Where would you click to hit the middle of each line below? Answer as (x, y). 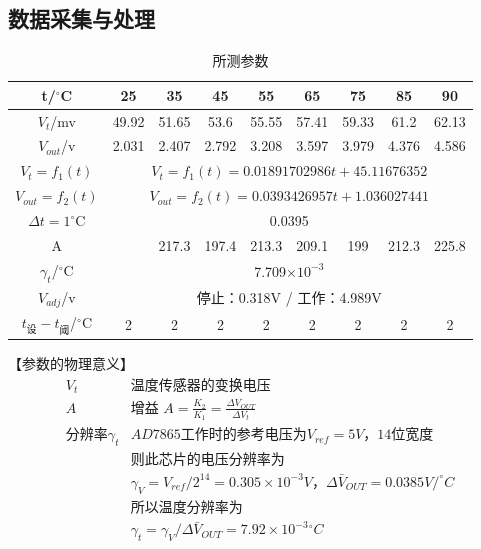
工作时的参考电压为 (243, 435)
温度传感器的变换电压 (200, 385)
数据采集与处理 (81, 18)
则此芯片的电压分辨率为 (207, 460)
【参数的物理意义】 (71, 363)
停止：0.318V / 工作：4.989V (289, 297)
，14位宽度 (398, 435)
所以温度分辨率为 (186, 507)
